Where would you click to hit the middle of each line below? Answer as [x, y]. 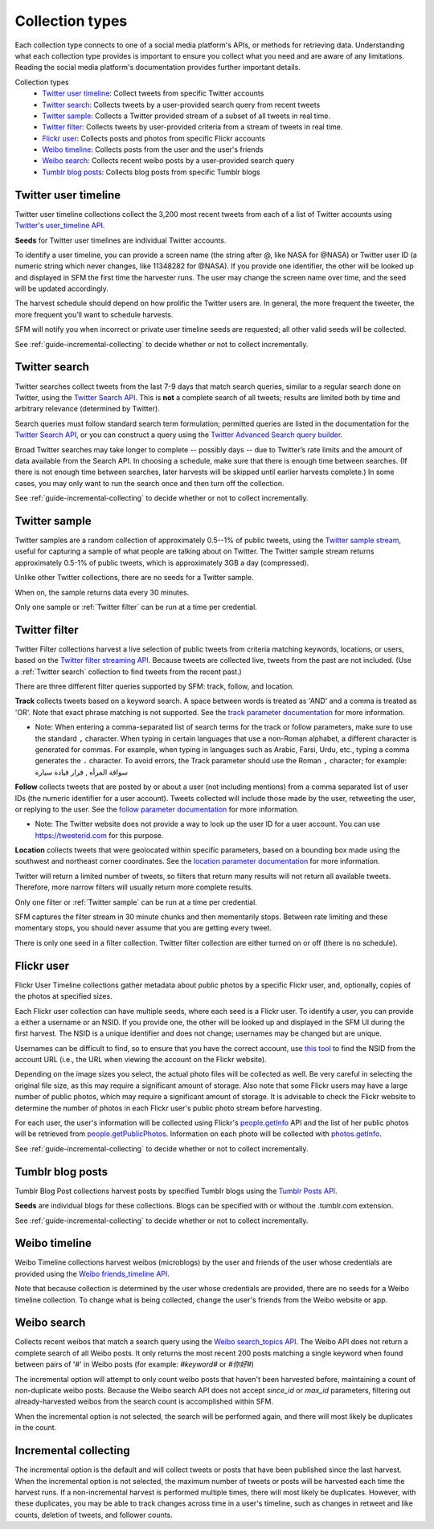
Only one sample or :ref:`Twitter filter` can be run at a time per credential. [136, 607]
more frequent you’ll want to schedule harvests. [94, 314]
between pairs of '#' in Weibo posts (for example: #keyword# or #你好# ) [135, 1364]
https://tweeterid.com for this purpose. [99, 835]
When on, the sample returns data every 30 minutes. [102, 592]
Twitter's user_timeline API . [60, 226]
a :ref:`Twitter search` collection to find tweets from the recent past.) [129, 672]
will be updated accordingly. [61, 288]
